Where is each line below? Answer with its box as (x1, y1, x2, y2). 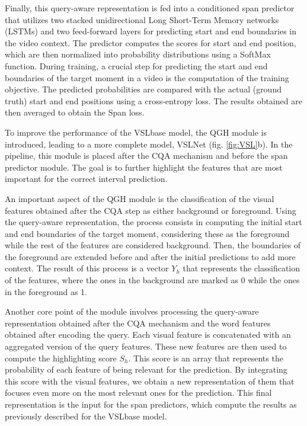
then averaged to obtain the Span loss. (5, 106, 145, 118)
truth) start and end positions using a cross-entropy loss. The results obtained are (5, 94, 302, 107)
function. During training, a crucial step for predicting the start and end (5, 59, 268, 72)
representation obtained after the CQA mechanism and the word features (5, 316, 271, 329)
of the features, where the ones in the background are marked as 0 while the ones (5, 274, 300, 286)
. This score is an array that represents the (128, 351, 283, 364)
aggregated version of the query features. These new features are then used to (5, 340, 287, 353)
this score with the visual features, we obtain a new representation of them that (5, 374, 295, 387)
